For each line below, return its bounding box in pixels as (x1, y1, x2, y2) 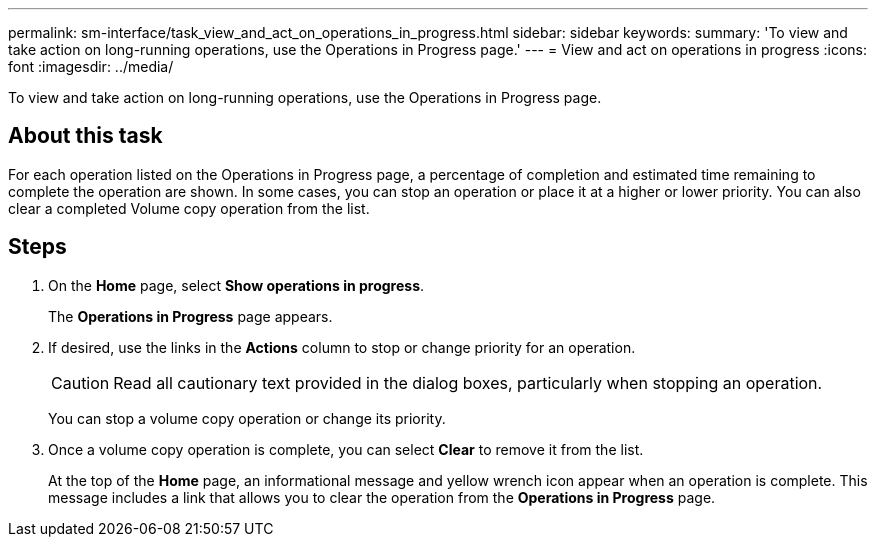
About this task (8, 123, 163, 149)
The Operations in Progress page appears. (48, 307, 333, 325)
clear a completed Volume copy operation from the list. (8, 199, 370, 217)
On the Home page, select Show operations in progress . (48, 276, 425, 294)
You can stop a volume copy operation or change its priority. (48, 409, 446, 427)
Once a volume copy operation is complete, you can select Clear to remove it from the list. (48, 440, 644, 458)
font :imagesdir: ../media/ (8, 58, 174, 75)
